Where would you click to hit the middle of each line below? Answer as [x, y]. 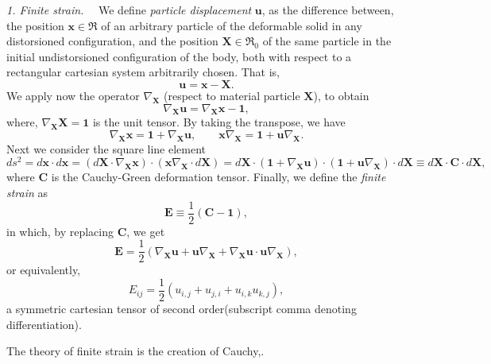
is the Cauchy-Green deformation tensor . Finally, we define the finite [218, 177]
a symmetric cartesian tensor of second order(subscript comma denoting [182, 308]
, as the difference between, [328, 10]
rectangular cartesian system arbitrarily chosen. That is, [143, 72]
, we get [146, 231]
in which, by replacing [60, 231]
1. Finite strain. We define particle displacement [129, 10]
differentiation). [44, 324]
